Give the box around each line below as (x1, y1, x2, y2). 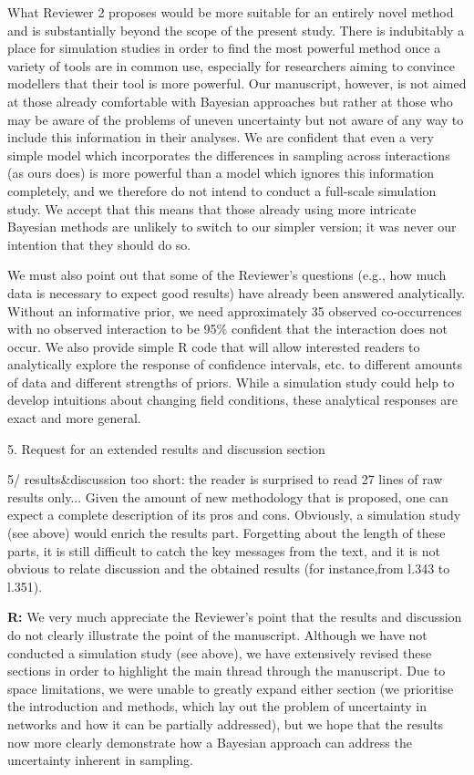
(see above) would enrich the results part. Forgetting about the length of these (7, 523, 446, 542)
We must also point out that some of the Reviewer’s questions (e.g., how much (7, 265, 447, 284)
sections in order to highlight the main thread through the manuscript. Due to (7, 661, 446, 680)
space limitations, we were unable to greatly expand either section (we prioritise (7, 678, 454, 697)
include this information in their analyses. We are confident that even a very (7, 128, 434, 147)
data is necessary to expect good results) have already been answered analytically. (7, 283, 466, 302)
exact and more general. (7, 408, 141, 428)
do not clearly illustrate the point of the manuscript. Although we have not (7, 625, 428, 644)
